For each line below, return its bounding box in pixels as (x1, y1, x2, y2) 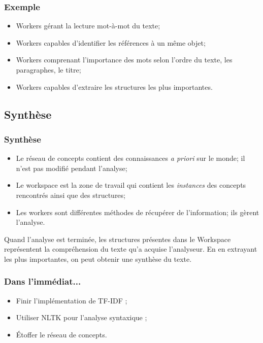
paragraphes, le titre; (16, 64, 81, 75)
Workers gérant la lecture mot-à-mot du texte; (16, 20, 160, 31)
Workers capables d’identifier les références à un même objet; (16, 37, 206, 48)
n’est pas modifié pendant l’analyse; (16, 162, 127, 173)
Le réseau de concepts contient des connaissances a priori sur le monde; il (16, 153, 245, 163)
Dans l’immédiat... (4, 275, 81, 288)
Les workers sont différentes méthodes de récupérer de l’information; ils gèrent (16, 207, 259, 217)
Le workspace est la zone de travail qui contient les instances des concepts (16, 180, 246, 190)
